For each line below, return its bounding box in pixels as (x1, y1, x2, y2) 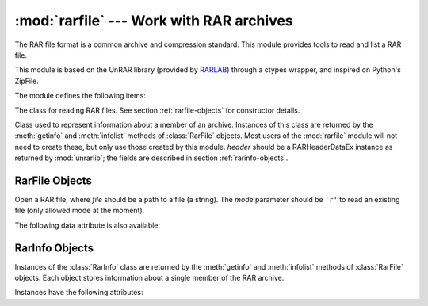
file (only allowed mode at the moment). (14, 206, 145, 216)
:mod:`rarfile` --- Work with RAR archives (14, 12, 293, 29)
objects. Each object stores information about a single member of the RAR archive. (14, 273, 285, 283)
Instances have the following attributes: (14, 288, 143, 297)
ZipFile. (14, 76, 40, 86)
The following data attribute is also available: (14, 220, 161, 230)
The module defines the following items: (14, 91, 146, 101)
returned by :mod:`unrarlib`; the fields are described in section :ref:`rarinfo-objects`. (14, 153, 289, 163)
